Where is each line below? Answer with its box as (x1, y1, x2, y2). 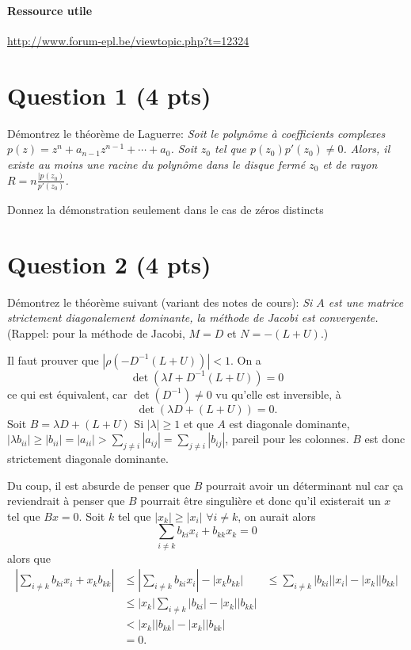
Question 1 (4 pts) (7, 78, 211, 111)
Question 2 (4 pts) (7, 247, 211, 280)
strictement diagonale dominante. (7, 449, 169, 466)
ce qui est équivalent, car (7, 385, 127, 402)
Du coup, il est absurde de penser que (7, 476, 191, 493)
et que (183, 415, 214, 431)
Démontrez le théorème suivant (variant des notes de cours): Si (7, 293, 313, 310)
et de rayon (322, 155, 378, 172)
